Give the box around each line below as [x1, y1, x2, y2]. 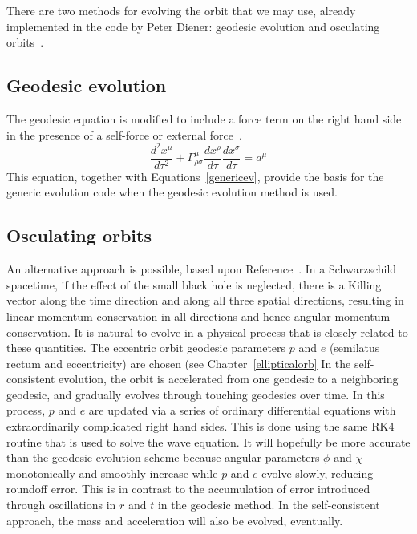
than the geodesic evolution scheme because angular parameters [6, 449, 320, 466]
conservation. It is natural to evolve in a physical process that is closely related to [6, 323, 408, 340]
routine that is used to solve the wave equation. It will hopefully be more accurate [6, 433, 411, 450]
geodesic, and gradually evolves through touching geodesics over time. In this [6, 386, 385, 403]
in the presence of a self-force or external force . [6, 126, 242, 143]
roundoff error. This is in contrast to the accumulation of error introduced [6, 480, 370, 497]
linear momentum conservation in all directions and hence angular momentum [6, 307, 391, 324]
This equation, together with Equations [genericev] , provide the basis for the [6, 168, 384, 184]
